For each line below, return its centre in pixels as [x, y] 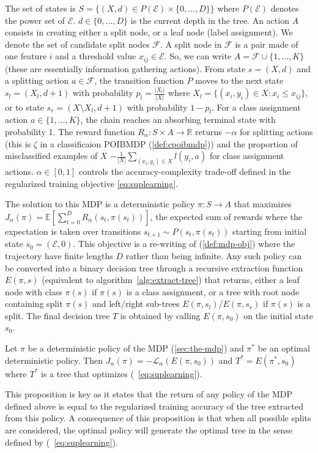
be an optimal [284, 348]
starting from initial [270, 231]
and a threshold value [96, 56]
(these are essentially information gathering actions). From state [125, 68]
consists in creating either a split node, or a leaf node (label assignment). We [149, 32]
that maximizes [263, 204]
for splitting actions [276, 132]
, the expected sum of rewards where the [226, 216]
